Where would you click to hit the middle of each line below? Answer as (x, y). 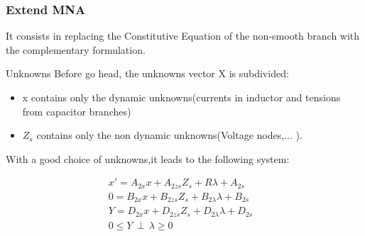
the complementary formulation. (76, 49)
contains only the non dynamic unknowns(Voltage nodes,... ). (169, 135)
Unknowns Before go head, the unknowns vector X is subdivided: (147, 73)
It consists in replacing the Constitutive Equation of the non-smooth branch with (183, 36)
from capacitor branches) (77, 111)
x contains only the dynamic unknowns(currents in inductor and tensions (181, 97)
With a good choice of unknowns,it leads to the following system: (148, 158)
